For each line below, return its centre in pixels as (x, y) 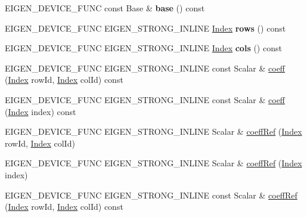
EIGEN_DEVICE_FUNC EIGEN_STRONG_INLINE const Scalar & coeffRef (151, 195)
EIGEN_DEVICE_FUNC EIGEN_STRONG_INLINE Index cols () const (143, 48)
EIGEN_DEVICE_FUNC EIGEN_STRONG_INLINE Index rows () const (145, 28)
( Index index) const (41, 111)
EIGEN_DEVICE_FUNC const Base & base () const (105, 8)
